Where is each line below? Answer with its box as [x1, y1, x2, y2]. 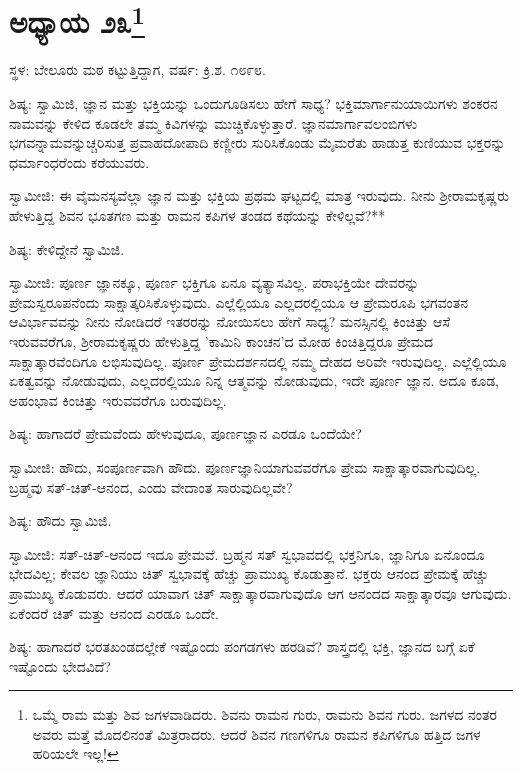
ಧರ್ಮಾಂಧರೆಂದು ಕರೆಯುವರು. [9, 151, 150, 172]
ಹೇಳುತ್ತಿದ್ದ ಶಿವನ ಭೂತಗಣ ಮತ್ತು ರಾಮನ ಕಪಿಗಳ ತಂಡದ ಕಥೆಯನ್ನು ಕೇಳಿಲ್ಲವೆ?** [9, 205, 386, 226]
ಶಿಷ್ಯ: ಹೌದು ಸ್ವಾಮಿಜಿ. [9, 510, 112, 531]
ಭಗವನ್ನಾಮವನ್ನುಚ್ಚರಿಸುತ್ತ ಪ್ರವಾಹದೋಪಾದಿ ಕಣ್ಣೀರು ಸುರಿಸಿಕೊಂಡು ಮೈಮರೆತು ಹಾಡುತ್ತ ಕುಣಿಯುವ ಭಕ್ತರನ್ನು [9, 132, 506, 153]
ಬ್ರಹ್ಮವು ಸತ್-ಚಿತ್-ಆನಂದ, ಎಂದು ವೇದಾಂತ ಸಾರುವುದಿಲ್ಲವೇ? [9, 476, 293, 497]
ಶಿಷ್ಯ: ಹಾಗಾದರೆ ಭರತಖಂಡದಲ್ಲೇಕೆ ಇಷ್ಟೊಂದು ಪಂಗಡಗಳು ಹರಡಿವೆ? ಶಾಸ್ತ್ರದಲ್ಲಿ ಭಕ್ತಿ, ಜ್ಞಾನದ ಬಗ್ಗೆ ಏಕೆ [9, 636, 475, 657]
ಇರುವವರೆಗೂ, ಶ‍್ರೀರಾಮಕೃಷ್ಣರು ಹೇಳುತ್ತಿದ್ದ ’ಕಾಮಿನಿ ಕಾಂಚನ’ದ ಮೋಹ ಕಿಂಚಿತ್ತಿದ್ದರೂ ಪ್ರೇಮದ [9, 330, 434, 351]
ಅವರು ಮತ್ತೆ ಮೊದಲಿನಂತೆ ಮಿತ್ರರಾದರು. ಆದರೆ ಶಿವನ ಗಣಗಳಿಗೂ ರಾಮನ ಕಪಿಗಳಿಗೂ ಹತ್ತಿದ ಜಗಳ [32, 723, 481, 744]
